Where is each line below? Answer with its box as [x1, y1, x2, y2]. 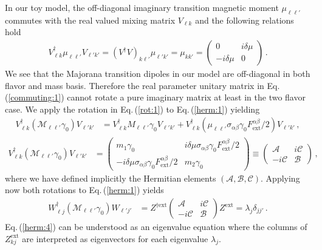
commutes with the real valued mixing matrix [5, 13, 176, 26]
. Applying [261, 171, 300, 184]
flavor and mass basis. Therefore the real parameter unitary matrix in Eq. [5, 79, 280, 91]
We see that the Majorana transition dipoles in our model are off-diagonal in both [5, 67, 310, 80]
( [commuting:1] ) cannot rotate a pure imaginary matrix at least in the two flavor [5, 91, 306, 104]
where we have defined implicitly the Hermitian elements [5, 171, 216, 184]
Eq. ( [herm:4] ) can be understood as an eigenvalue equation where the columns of [5, 220, 307, 233]
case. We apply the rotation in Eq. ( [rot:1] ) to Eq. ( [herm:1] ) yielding [5, 102, 260, 115]
